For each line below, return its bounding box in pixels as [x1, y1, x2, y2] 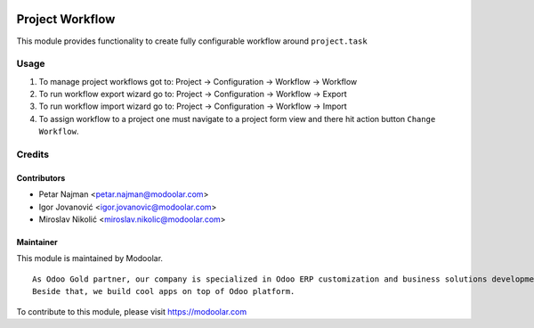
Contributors [16, 172, 66, 183]
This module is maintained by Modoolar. [16, 253, 164, 264]
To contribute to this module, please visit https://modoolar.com [16, 306, 247, 316]
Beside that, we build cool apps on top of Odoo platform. [32, 286, 295, 297]
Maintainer [16, 236, 58, 247]
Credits [16, 148, 49, 160]
